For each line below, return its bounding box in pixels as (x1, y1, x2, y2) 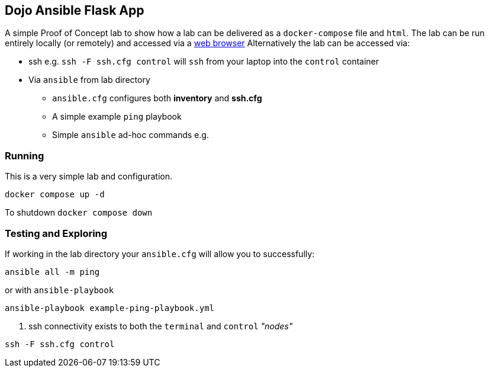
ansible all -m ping (5, 267, 100, 277)
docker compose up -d (5, 190, 105, 200)
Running (5, 149, 44, 162)
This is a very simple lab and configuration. (5, 171, 173, 182)
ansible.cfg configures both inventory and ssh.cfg (52, 93, 262, 104)
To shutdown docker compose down (5, 207, 153, 218)
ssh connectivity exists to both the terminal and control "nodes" (28, 320, 293, 331)
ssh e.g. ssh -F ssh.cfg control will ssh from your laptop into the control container (28, 56, 379, 67)
